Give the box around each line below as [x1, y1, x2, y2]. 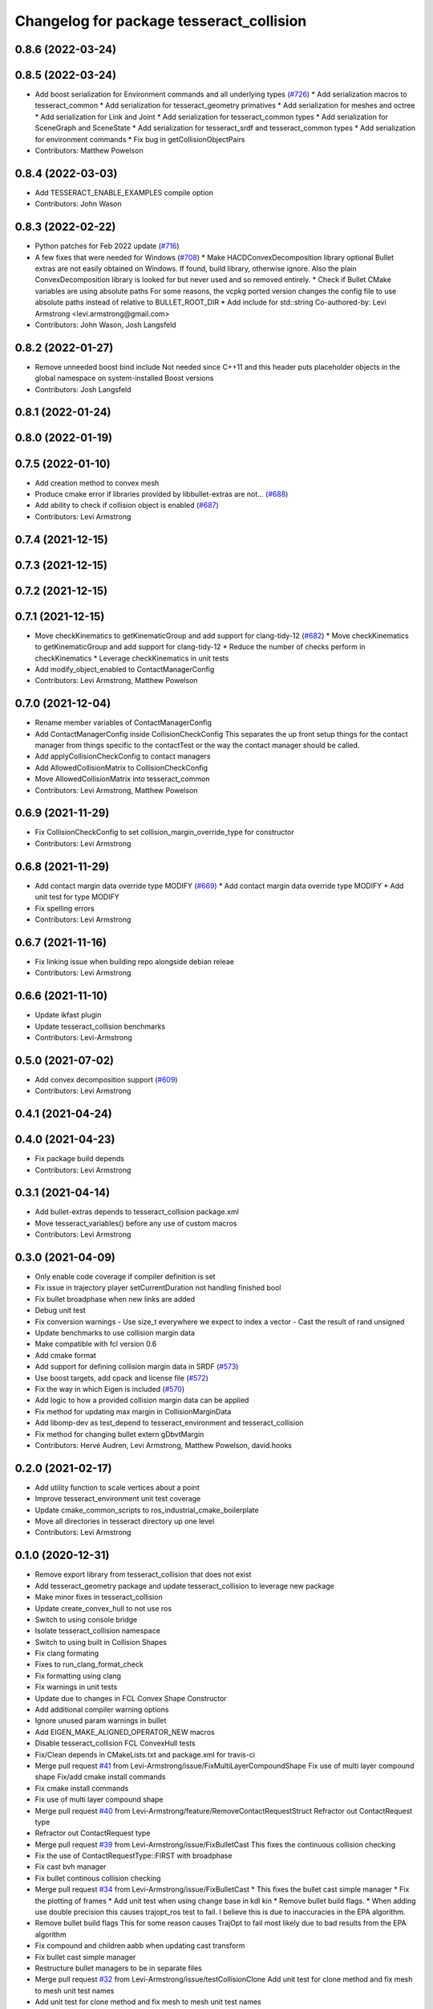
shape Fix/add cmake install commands [34, 1772, 166, 1782]
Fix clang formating [34, 1648, 99, 1659]
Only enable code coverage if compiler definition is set [34, 1272, 216, 1282]
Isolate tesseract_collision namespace [34, 1626, 160, 1635]
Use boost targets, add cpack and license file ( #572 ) [34, 1373, 208, 1382]
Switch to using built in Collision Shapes [34, 1637, 168, 1647]
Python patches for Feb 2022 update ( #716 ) [34, 241, 180, 251]
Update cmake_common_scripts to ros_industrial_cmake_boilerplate [34, 1505, 260, 1515]
